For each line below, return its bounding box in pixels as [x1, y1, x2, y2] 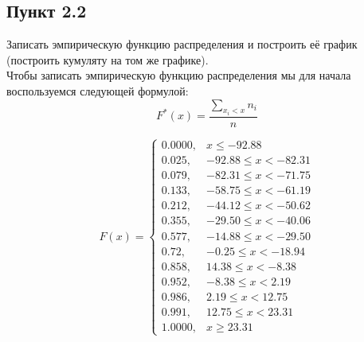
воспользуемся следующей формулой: [6, 82, 189, 99]
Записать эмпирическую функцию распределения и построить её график [6, 36, 358, 52]
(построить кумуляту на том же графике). [6, 51, 209, 68]
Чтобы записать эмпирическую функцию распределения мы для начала [6, 67, 351, 84]
